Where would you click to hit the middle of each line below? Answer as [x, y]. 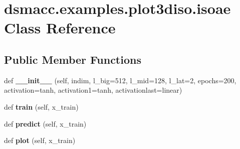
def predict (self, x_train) [45, 123]
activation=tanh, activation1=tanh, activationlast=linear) [93, 90]
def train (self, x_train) [41, 106]
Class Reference [60, 28]
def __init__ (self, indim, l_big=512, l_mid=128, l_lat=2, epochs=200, [120, 80]
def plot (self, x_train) [40, 140]
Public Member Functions [73, 59]
